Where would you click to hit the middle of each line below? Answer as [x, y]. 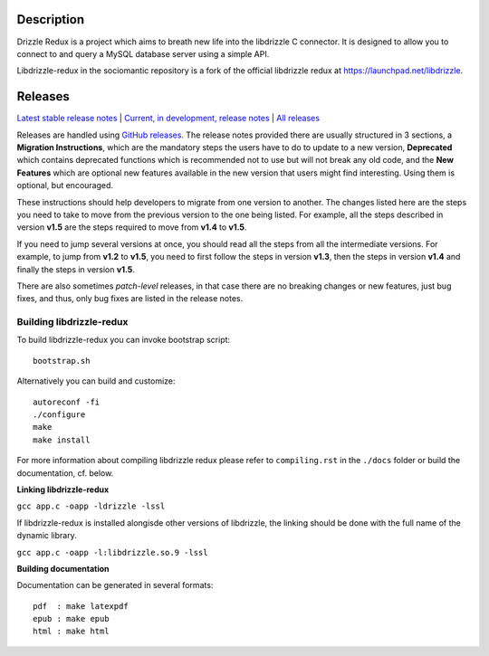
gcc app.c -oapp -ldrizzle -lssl [91, 506]
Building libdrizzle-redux [72, 322]
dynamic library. [47, 536]
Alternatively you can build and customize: [96, 381]
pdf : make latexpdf [81, 606]
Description [51, 19]
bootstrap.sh [62, 361]
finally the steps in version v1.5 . [76, 269]
